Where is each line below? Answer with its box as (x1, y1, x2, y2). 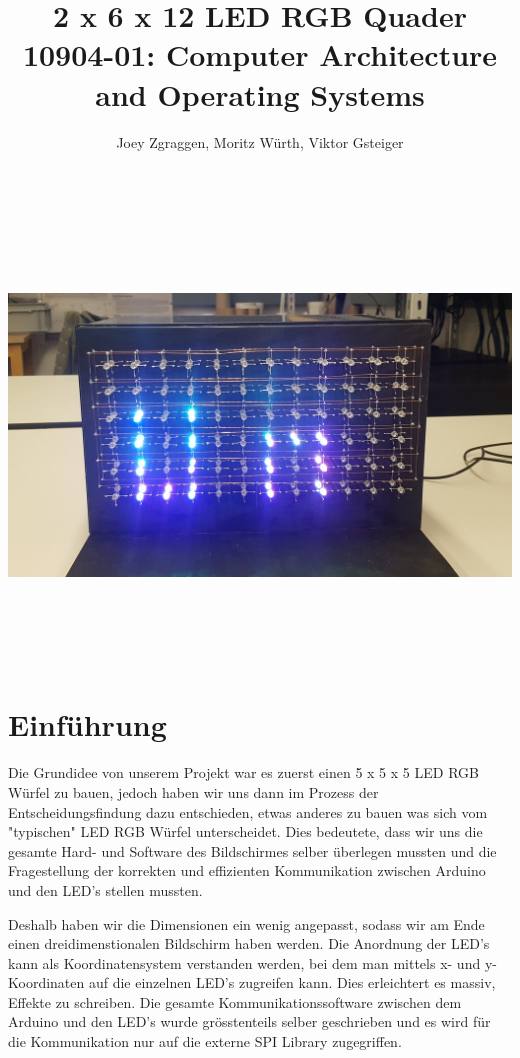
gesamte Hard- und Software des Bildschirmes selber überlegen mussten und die (8, 840, 497, 861)
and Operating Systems (95, 73, 425, 114)
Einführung (8, 704, 167, 745)
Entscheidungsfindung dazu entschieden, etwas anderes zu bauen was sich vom (8, 801, 488, 822)
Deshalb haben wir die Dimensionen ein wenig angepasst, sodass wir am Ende (8, 913, 485, 934)
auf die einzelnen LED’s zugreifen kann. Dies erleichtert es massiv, (88, 972, 496, 993)
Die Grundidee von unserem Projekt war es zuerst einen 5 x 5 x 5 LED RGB (8, 762, 479, 783)
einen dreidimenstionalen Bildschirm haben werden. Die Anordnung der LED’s (8, 933, 490, 954)
